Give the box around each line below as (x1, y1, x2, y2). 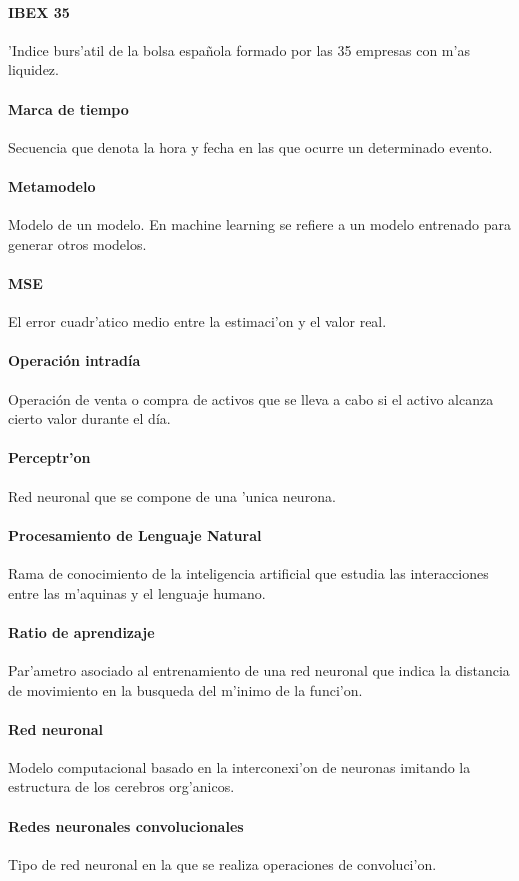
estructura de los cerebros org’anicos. (8, 776, 235, 797)
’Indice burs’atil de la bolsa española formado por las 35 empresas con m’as (8, 39, 470, 60)
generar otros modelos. (8, 233, 147, 254)
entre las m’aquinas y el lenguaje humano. (8, 582, 266, 603)
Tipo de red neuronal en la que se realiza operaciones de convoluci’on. (8, 853, 437, 874)
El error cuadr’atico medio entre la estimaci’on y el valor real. (8, 311, 387, 332)
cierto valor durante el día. (8, 408, 171, 429)
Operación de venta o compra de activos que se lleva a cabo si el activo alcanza (8, 388, 494, 409)
